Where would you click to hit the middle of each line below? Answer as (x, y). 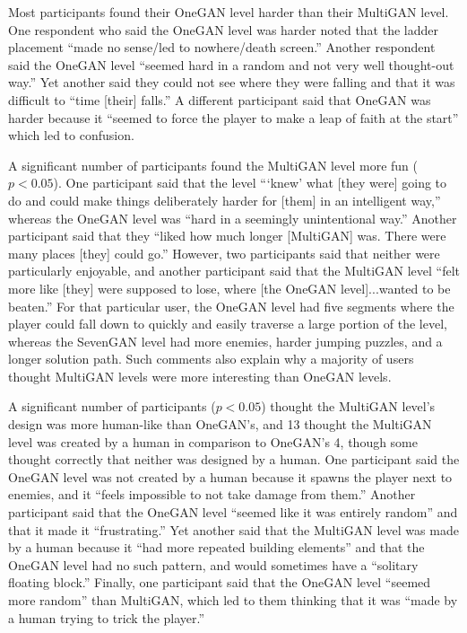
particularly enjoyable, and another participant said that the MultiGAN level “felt (234, 271)
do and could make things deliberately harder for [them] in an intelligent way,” (225, 200)
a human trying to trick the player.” (107, 617)
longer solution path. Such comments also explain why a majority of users (211, 359)
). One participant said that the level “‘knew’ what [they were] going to (250, 183)
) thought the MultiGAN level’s (348, 406)
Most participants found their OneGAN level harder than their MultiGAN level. (229, 12)
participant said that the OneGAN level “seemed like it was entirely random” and (233, 512)
